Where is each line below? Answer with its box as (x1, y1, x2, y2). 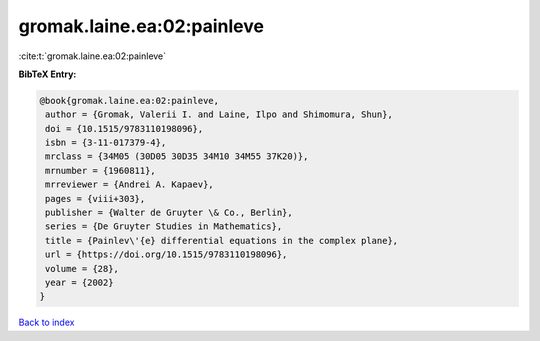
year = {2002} (45, 277, 114, 288)
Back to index (18, 316, 75, 329)
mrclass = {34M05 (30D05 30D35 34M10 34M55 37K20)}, (45, 151, 309, 162)
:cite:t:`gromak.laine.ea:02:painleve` (18, 50, 167, 62)
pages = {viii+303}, (45, 193, 146, 204)
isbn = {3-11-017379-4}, (45, 137, 167, 149)
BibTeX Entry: (18, 68, 77, 80)
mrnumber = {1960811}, (45, 165, 157, 176)
